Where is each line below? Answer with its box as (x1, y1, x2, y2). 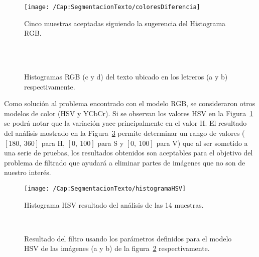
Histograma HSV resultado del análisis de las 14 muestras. (24, 199, 204, 210)
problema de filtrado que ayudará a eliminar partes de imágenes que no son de (4, 157, 245, 167)
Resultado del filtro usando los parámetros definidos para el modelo (24, 233, 232, 243)
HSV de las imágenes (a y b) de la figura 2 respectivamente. (24, 243, 210, 253)
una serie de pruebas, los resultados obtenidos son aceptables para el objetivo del (4, 147, 253, 158)
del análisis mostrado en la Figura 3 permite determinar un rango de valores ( (4, 128, 245, 138)
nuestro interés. (4, 167, 51, 178)
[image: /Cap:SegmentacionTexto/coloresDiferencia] (24, 4, 200, 11)
